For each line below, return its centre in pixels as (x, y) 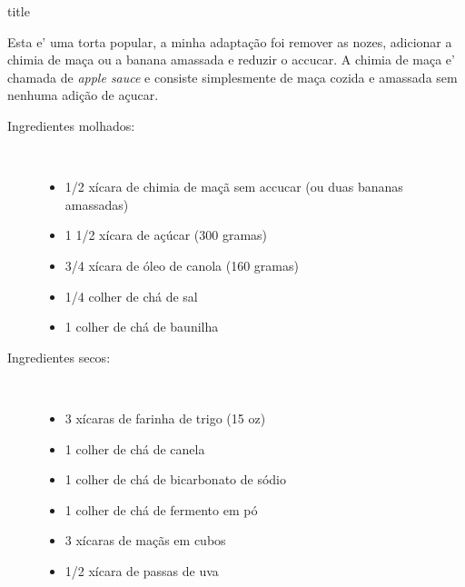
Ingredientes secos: (59, 357)
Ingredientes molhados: (71, 125)
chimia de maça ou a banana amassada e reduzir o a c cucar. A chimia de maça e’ (231, 60)
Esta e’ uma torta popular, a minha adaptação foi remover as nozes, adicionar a (230, 41)
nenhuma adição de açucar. (83, 95)
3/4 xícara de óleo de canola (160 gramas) (182, 265)
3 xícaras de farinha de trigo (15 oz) (165, 418)
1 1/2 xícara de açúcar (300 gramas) (166, 235)
